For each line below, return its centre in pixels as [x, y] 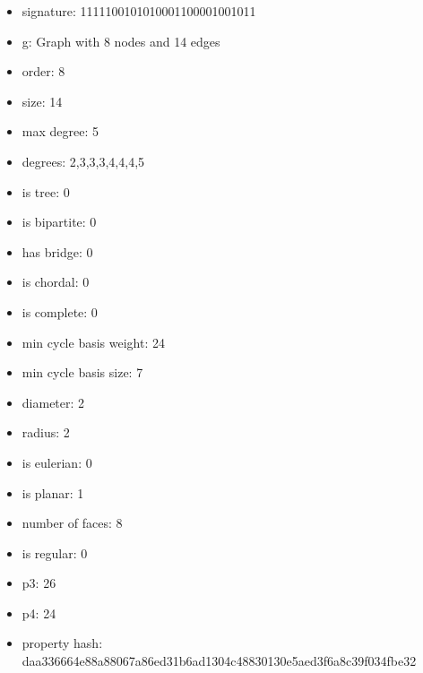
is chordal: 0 [56, 282]
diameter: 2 [53, 402]
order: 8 [43, 71]
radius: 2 [46, 432]
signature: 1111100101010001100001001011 [139, 11]
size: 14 [42, 101]
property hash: [62, 643]
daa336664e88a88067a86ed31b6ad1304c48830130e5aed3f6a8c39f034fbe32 [219, 661]
